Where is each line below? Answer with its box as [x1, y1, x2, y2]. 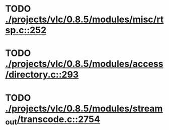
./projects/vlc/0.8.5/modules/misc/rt [5, 14, 164, 25]
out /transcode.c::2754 [5, 113, 101, 126]
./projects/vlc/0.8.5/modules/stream [5, 103, 163, 114]
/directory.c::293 [5, 69, 79, 81]
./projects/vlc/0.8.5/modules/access [5, 58, 163, 70]
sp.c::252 [5, 25, 47, 36]
